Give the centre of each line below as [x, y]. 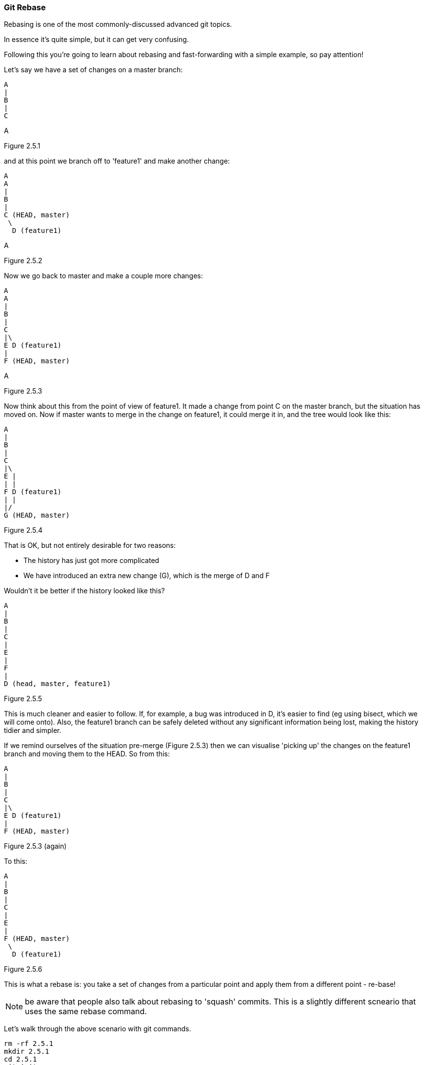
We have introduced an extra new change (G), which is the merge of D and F [147, 576]
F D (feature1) [33, 492]
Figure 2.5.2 [23, 261]
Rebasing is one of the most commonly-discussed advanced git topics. [118, 24]
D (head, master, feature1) [58, 684]
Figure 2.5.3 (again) [35, 846]
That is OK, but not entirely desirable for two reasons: [90, 545]
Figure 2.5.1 [22, 146]
